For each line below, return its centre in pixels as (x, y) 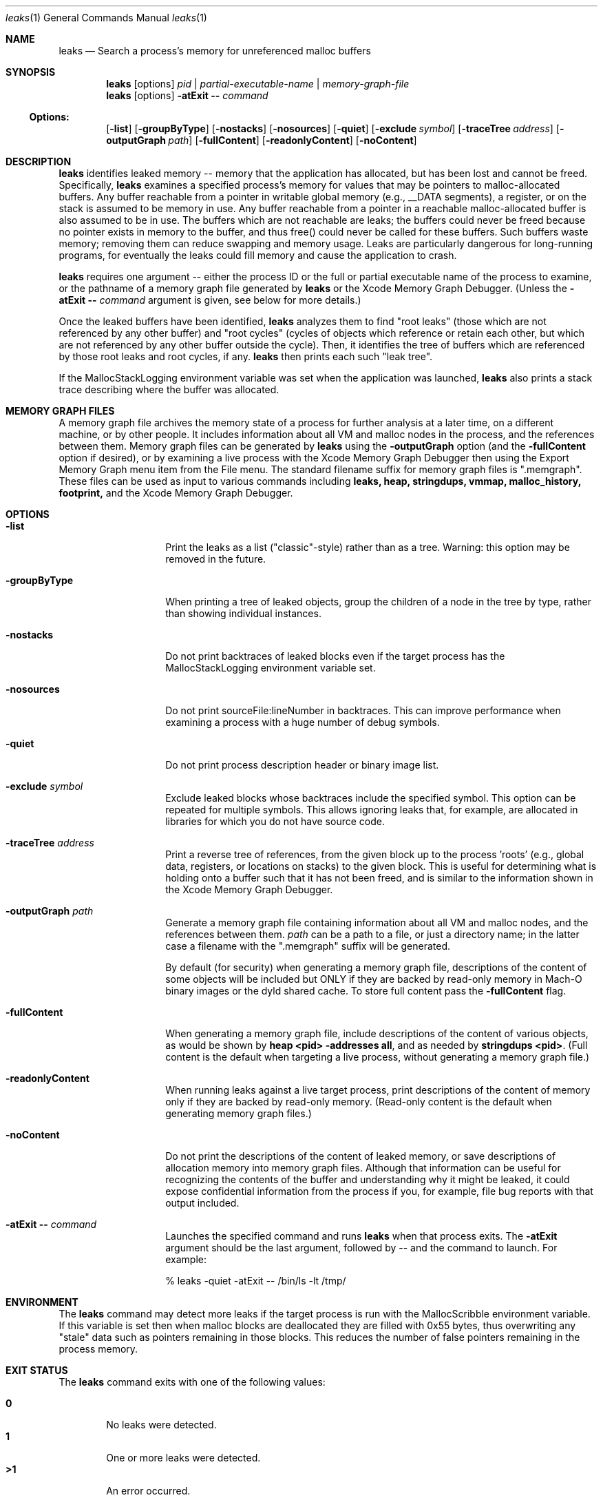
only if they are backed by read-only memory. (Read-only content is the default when (359, 1102)
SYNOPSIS (31, 72)
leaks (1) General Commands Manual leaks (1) (106, 18)
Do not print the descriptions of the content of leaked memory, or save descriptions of (361, 1156)
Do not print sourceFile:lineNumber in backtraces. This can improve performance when (363, 710)
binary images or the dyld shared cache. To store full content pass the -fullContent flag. (366, 991)
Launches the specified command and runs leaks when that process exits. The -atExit (361, 1236)
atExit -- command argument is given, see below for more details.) (210, 300)
